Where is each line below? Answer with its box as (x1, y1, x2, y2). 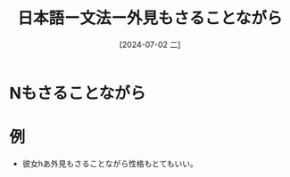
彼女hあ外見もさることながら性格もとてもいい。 (21, 157, 198, 169)
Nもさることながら (9, 83, 146, 103)
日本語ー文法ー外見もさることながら (17, 8, 283, 28)
